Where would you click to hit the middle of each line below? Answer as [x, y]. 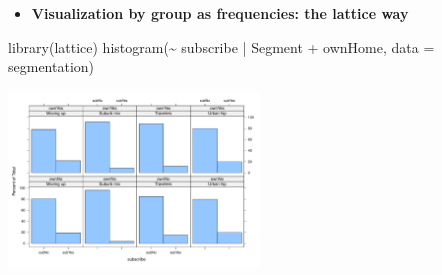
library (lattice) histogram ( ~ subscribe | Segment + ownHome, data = [221, 46]
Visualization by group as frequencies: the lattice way [220, 13]
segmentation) [51, 66]
